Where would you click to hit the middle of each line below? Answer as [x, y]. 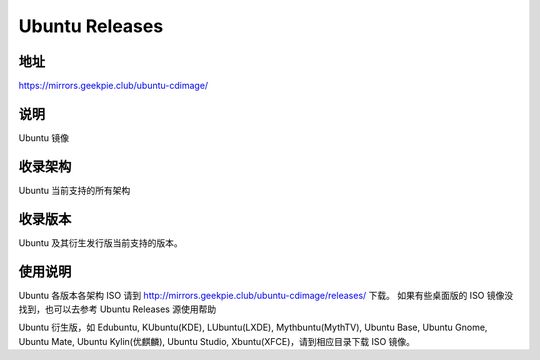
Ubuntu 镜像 [44, 137]
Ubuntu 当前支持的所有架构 [74, 190]
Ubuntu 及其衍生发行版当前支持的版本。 [101, 242]
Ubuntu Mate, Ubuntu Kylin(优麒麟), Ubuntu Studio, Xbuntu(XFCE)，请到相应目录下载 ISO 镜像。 [216, 341]
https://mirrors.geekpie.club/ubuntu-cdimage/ [113, 86]
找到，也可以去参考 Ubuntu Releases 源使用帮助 [117, 309]
